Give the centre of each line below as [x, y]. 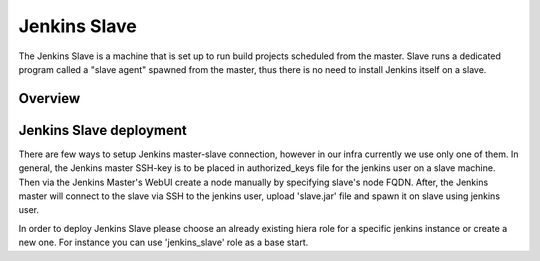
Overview [49, 98]
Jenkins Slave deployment [102, 130]
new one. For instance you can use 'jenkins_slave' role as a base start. [163, 242]
